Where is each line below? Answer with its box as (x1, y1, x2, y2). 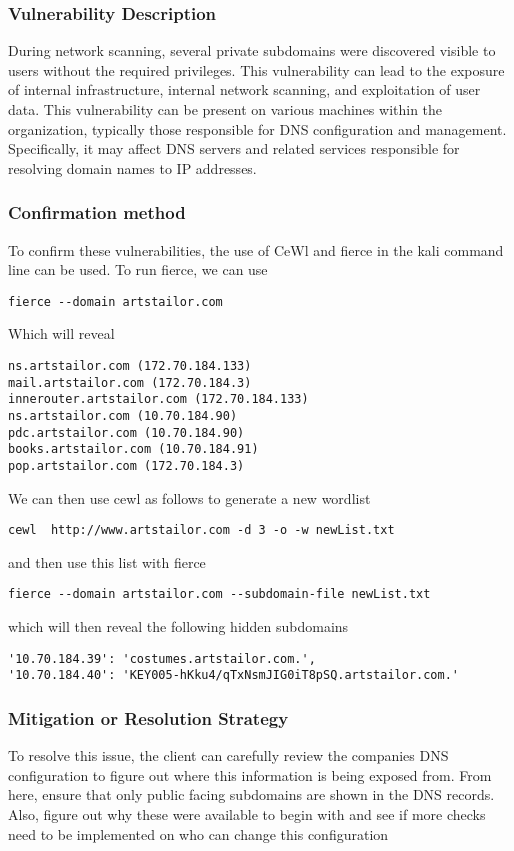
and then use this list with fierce (8, 551, 206, 572)
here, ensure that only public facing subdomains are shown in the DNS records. (8, 784, 495, 805)
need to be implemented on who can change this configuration (8, 823, 389, 844)
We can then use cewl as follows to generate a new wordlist (8, 487, 371, 508)
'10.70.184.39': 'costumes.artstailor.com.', (8, 651, 316, 666)
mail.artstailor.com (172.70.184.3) (8, 375, 252, 390)
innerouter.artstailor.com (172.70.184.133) (8, 392, 309, 407)
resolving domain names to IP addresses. (8, 157, 257, 178)
